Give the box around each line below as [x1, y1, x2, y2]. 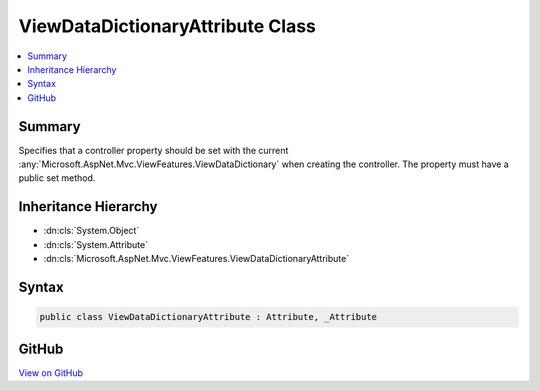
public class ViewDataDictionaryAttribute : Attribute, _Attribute [39, 311, 378, 323]
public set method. [18, 172, 96, 184]
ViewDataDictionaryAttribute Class [18, 15, 317, 37]
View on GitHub [18, 366, 84, 379]
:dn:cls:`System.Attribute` [43, 238, 149, 250]
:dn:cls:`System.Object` [43, 225, 140, 237]
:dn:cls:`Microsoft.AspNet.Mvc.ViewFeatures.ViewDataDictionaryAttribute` [43, 253, 350, 265]
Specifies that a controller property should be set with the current [18, 144, 289, 156]
